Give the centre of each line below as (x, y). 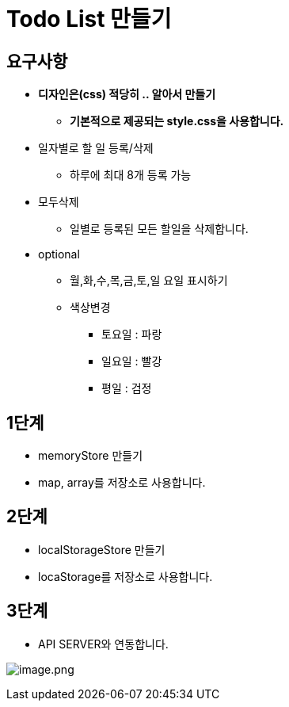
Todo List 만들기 (89, 19)
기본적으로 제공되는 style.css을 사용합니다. (177, 121)
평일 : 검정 (127, 388)
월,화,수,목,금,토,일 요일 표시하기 (149, 281)
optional (59, 254)
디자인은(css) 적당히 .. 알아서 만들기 (127, 94)
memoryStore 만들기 (91, 456)
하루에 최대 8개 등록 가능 (131, 175)
